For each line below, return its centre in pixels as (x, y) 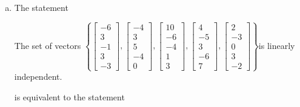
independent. (38, 76)
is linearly (277, 45)
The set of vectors (48, 45)
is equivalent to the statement (69, 96)
